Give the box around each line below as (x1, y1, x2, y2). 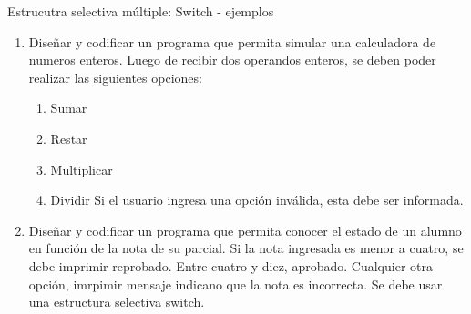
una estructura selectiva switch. (28, 292, 205, 311)
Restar (50, 128, 87, 147)
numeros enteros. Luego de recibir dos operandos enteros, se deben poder (28, 50, 436, 69)
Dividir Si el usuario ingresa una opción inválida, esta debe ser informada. (50, 190, 464, 209)
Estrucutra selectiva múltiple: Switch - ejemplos (7, 2, 274, 20)
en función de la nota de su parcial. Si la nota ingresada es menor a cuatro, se (28, 238, 464, 258)
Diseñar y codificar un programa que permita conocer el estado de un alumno (28, 220, 462, 239)
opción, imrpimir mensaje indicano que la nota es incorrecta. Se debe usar (28, 274, 443, 293)
